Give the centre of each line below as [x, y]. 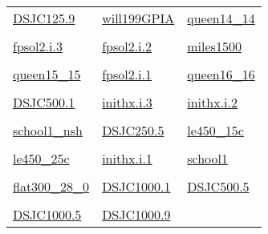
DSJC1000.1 [136, 186]
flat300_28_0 [51, 186]
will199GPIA [138, 18]
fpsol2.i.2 [127, 46]
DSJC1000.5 [47, 214]
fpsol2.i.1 [127, 74]
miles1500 [214, 46]
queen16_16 [221, 74]
